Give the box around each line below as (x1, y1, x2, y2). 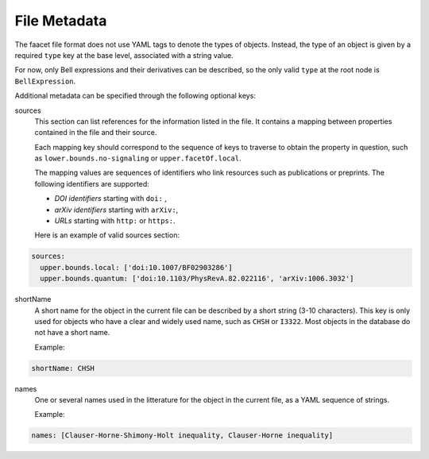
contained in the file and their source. (34, 128, 157, 137)
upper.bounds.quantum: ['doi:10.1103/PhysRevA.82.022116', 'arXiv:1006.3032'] (40, 274, 354, 283)
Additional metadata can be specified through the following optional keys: (14, 91, 256, 101)
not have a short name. (34, 328, 110, 337)
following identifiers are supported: (34, 179, 150, 188)
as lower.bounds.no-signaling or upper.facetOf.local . (34, 153, 242, 163)
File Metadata (14, 12, 107, 29)
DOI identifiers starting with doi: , (54, 194, 167, 203)
